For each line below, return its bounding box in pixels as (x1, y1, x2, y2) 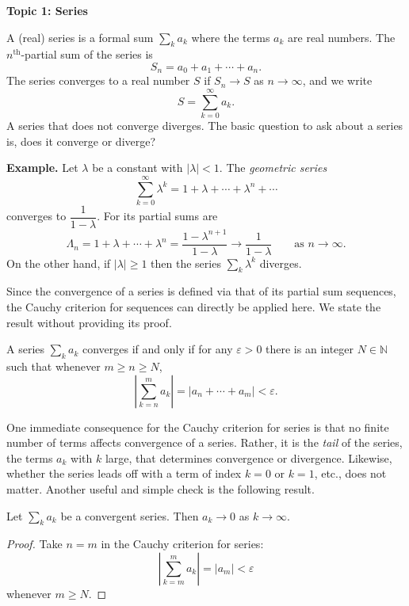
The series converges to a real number (6, 72, 190, 89)
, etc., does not (314, 465, 387, 482)
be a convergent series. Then (60, 507, 199, 524)
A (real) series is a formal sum (6, 29, 154, 45)
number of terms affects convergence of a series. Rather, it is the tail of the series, (6, 434, 403, 451)
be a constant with (92, 159, 183, 176)
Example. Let (6, 159, 78, 176)
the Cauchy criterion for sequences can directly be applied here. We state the (6, 299, 381, 315)
